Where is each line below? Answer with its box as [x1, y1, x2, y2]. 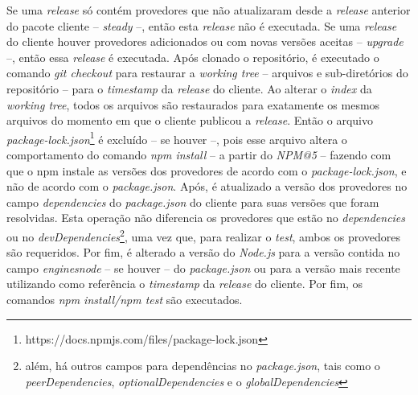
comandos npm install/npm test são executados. [6, 291, 243, 307]
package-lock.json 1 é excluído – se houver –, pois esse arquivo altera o [6, 128, 347, 147]
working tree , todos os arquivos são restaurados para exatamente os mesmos [6, 96, 380, 113]
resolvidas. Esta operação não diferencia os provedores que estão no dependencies [6, 209, 406, 226]
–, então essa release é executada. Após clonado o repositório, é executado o [6, 48, 379, 65]
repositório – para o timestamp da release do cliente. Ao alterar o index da [6, 80, 372, 97]
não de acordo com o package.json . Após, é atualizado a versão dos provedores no [6, 178, 408, 195]
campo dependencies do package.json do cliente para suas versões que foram [6, 193, 379, 210]
